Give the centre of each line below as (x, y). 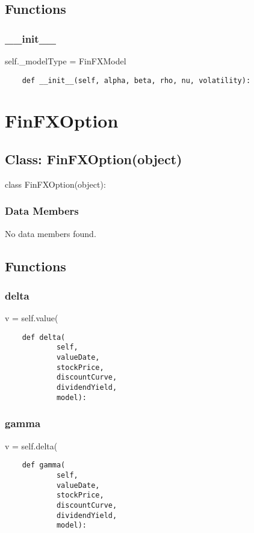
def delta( (44, 337)
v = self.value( (32, 318)
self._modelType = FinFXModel (66, 61)
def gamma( (44, 465)
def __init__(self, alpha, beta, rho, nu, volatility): (136, 80)
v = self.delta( (31, 445)
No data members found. (51, 233)
